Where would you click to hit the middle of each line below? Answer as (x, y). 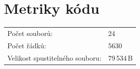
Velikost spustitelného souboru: (54, 57)
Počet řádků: (27, 45)
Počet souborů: (30, 33)
